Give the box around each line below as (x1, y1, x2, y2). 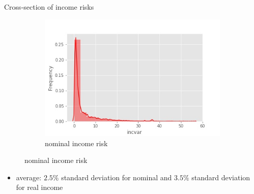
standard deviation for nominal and (61, 172, 172, 182)
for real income (16, 182, 63, 192)
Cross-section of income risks (4, 2, 94, 12)
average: (16, 172, 42, 182)
